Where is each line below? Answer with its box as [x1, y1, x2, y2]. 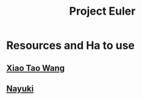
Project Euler [69, 4, 136, 18]
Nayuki [6, 84, 34, 94]
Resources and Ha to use [6, 38, 135, 52]
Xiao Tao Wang [6, 63, 65, 73]
